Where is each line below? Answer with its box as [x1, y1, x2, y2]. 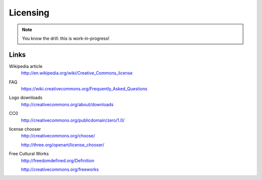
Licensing [9, 7, 49, 18]
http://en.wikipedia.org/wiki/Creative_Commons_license [21, 70, 133, 76]
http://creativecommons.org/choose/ [21, 133, 95, 139]
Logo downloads [9, 95, 43, 100]
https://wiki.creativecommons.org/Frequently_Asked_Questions [21, 86, 147, 92]
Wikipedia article [9, 63, 43, 69]
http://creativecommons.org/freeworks [21, 166, 99, 172]
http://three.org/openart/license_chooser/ [21, 142, 104, 147]
